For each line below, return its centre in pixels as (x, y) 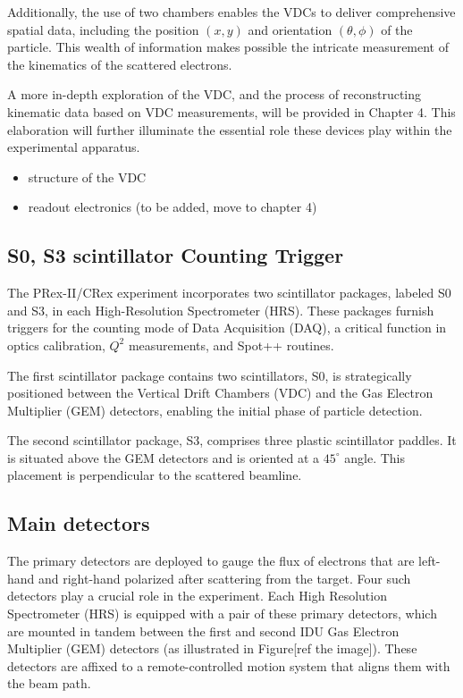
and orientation (290, 29)
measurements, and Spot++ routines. (231, 345)
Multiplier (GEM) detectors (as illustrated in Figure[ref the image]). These (212, 648)
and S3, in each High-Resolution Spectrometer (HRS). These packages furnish (221, 310)
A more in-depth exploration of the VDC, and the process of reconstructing (215, 94)
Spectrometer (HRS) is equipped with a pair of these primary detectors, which (222, 614)
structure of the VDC (87, 177)
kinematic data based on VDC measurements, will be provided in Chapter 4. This (231, 111)
